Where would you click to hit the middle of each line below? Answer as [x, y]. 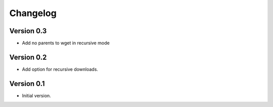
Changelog [33, 13]
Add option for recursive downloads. [60, 69]
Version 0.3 [28, 31]
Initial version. [37, 95]
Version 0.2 [28, 57]
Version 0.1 [27, 84]
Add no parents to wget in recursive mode [66, 43]
